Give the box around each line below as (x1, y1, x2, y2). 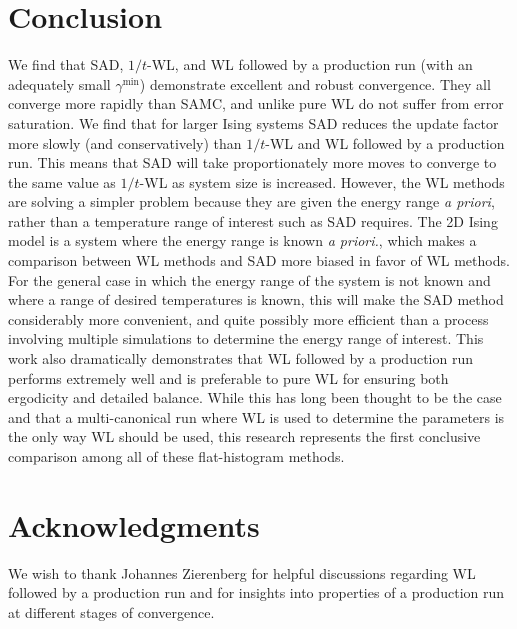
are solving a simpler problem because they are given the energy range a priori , (8, 191, 495, 212)
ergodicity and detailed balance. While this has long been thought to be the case (8, 387, 502, 408)
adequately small (8, 73, 111, 94)
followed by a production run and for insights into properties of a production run (8, 582, 505, 603)
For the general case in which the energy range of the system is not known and (8, 269, 491, 290)
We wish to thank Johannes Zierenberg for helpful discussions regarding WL (8, 562, 476, 583)
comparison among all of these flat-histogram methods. (8, 446, 345, 466)
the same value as (8, 171, 116, 192)
